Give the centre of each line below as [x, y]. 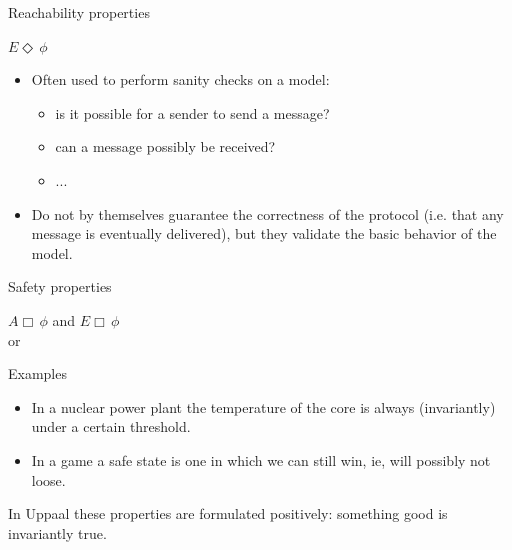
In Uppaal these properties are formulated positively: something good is [228, 513]
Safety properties [60, 286]
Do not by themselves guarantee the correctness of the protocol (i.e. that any [267, 213]
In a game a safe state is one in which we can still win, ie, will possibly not [261, 459]
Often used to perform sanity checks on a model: [180, 79]
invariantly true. [57, 532]
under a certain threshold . [111, 426]
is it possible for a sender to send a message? [192, 112]
